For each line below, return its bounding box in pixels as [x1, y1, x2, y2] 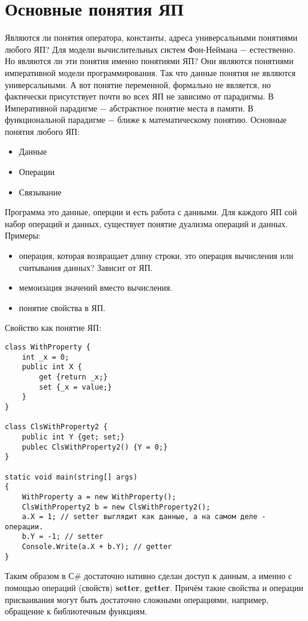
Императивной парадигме [5, 101, 97, 114]
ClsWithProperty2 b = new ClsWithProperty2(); [22, 502, 211, 511]
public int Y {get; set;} [22, 432, 125, 441]
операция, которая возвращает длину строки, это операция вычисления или [19, 249, 294, 262]
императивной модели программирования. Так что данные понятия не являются [5, 66, 296, 79]
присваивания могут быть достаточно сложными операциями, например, [5, 593, 269, 605]
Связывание [19, 185, 62, 198]
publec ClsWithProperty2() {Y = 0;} [22, 442, 168, 451]
